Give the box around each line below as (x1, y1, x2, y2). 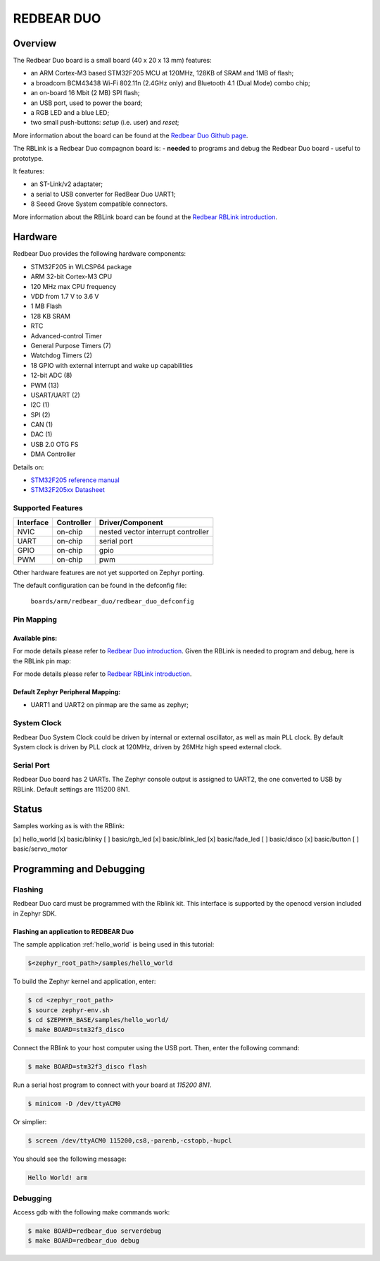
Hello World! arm (27, 1174, 88, 1182)
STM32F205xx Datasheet (30, 486, 105, 494)
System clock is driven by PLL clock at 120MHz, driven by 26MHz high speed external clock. (13, 743, 282, 751)
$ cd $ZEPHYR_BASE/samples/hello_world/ (27, 1016, 169, 1023)
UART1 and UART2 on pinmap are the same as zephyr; (30, 701, 189, 709)
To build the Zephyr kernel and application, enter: (13, 977, 156, 986)
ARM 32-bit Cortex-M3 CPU (30, 272, 113, 281)
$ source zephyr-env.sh (27, 1006, 110, 1014)
